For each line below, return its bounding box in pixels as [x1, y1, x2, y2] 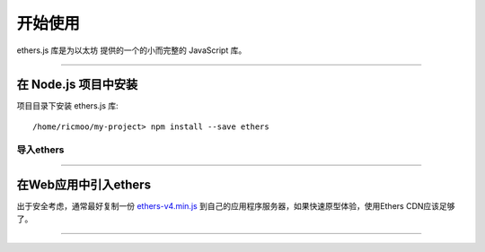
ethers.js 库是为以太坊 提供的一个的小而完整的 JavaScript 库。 [16, 45, 247, 56]
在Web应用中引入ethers [16, 178, 152, 193]
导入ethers [16, 143, 65, 156]
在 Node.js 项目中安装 [16, 77, 138, 92]
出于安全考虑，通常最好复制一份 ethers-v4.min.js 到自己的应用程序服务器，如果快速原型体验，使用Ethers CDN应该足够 [16, 201, 455, 212]
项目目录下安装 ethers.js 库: [16, 100, 119, 111]
